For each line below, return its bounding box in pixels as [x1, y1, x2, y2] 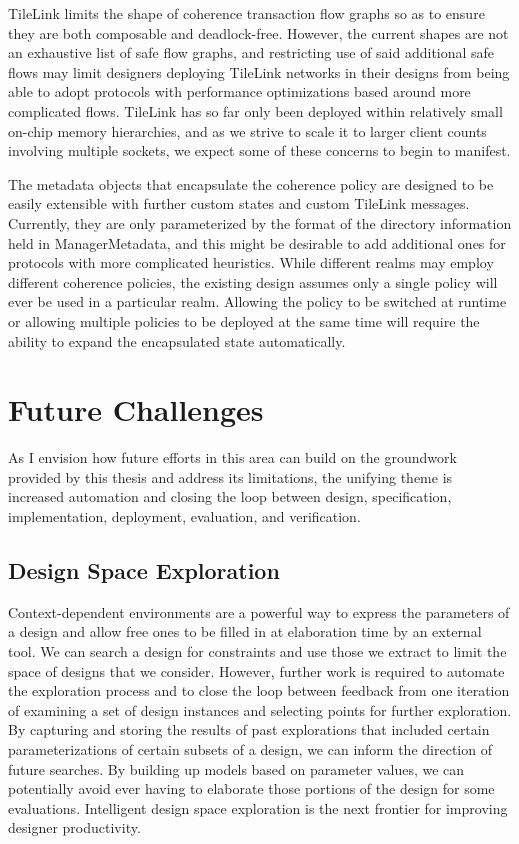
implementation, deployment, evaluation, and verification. [8, 506, 361, 526]
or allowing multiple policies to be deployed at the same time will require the [8, 310, 480, 331]
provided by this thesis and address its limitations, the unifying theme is [8, 466, 453, 487]
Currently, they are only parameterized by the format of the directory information [8, 212, 512, 233]
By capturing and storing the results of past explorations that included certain [8, 719, 490, 740]
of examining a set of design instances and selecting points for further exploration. [8, 699, 512, 720]
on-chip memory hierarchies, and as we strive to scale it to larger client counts [8, 120, 487, 141]
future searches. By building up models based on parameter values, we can [8, 758, 465, 779]
